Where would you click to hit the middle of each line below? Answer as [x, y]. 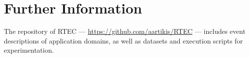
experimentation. [29, 50]
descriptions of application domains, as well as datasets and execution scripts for [124, 40]
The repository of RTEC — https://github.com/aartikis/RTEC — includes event [125, 31]
